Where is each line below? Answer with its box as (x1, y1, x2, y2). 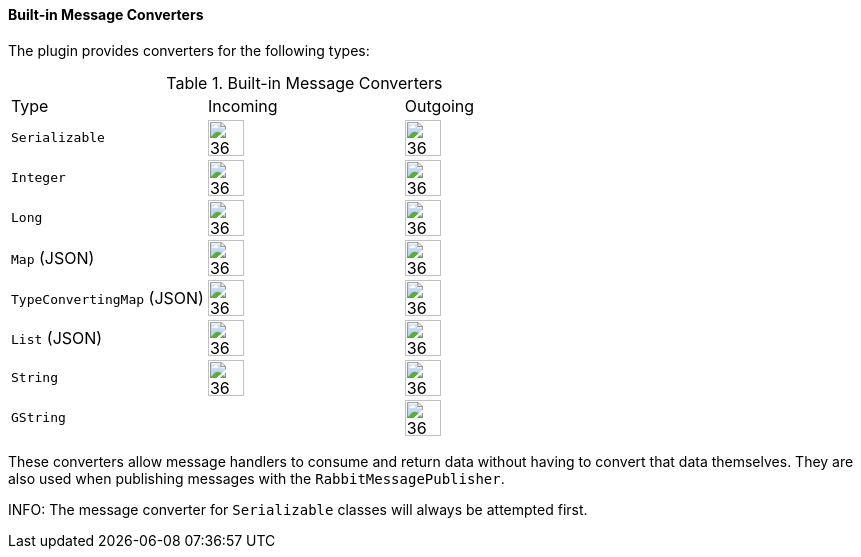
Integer (11, 170, 66, 186)
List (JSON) (11, 327, 103, 348)
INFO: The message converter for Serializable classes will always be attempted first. (8, 500, 588, 518)
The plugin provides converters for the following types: (8, 41, 370, 59)
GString (11, 410, 66, 426)
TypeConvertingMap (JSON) (11, 287, 204, 308)
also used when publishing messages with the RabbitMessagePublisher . (8, 469, 505, 487)
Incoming (207, 95, 278, 116)
